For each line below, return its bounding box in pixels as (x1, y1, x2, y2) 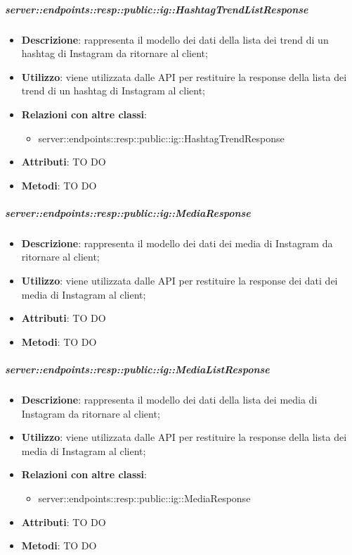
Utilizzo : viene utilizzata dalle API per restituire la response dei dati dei (21, 273, 338, 288)
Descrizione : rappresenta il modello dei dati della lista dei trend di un (21, 32, 329, 46)
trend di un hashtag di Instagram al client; (21, 83, 205, 98)
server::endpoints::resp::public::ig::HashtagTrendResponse (38, 130, 285, 145)
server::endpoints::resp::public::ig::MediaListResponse (5, 362, 270, 377)
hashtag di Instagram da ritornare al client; (21, 46, 208, 61)
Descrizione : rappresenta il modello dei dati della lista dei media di (21, 392, 318, 406)
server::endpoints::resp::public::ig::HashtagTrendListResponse (5, 1, 308, 16)
